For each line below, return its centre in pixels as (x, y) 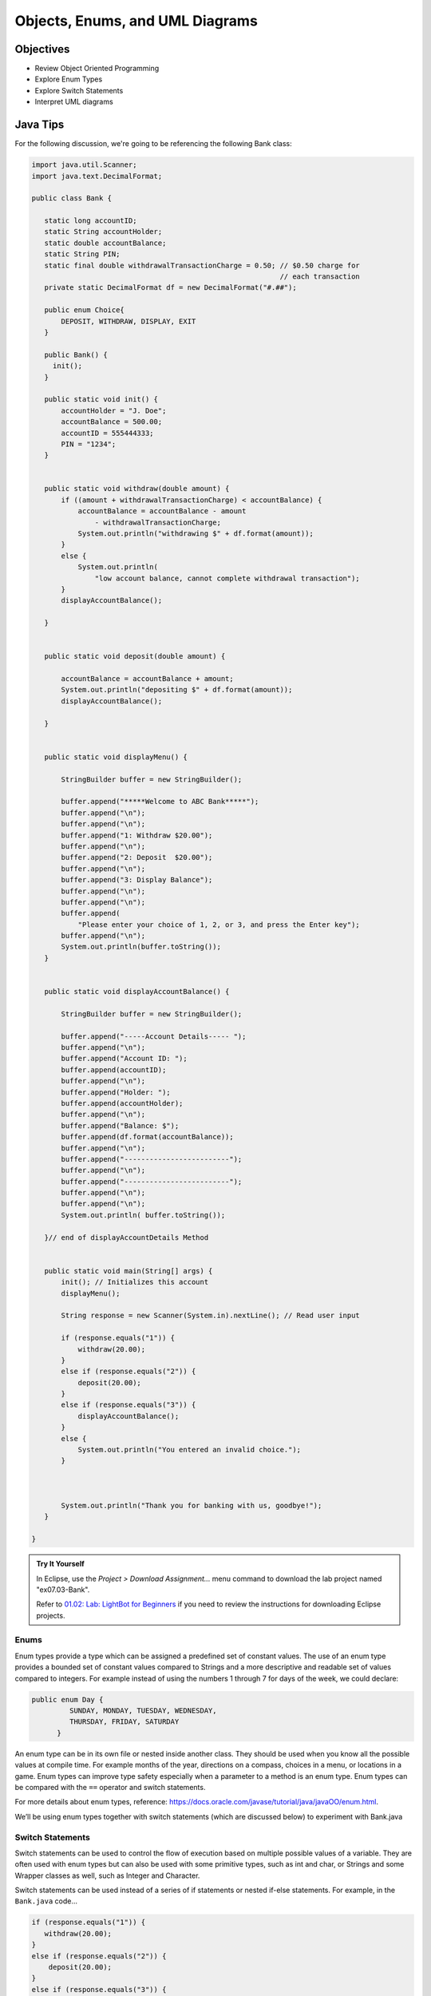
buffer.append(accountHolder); (122, 1103)
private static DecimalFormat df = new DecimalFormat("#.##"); (170, 288)
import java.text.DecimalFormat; (97, 176)
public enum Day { (67, 1699)
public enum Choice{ (85, 310)
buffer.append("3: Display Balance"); (137, 880)
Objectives (42, 49)
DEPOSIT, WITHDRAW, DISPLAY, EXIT (129, 321)
